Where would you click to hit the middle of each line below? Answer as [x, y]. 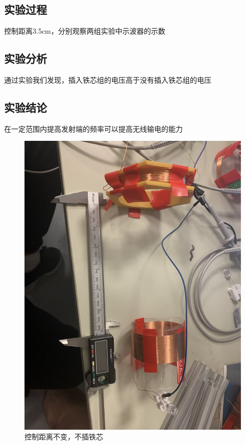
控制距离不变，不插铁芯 [64, 437]
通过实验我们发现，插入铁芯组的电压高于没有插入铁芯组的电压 [108, 80]
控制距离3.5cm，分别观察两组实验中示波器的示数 [85, 31]
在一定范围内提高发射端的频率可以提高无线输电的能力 [93, 128]
